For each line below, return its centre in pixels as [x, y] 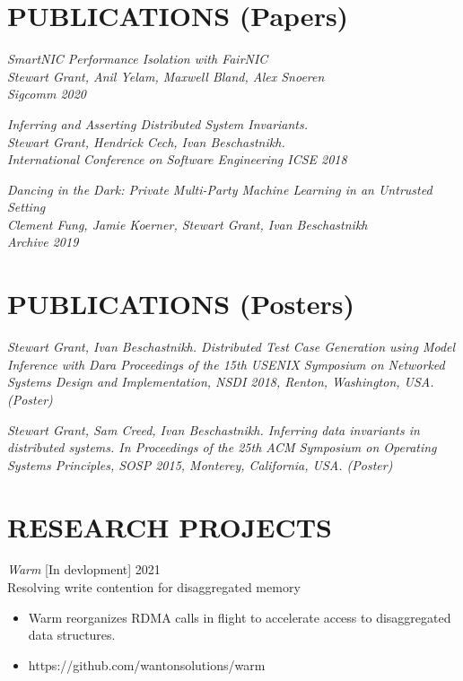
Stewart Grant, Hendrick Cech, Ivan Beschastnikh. [146, 141]
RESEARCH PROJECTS [170, 526]
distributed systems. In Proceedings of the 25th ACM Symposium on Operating [222, 447]
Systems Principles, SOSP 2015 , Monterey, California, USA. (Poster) [200, 464]
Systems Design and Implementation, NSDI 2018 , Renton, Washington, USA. [221, 382]
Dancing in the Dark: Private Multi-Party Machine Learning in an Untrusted [220, 189]
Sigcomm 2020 [47, 94]
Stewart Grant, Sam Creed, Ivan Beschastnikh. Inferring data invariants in [214, 429]
